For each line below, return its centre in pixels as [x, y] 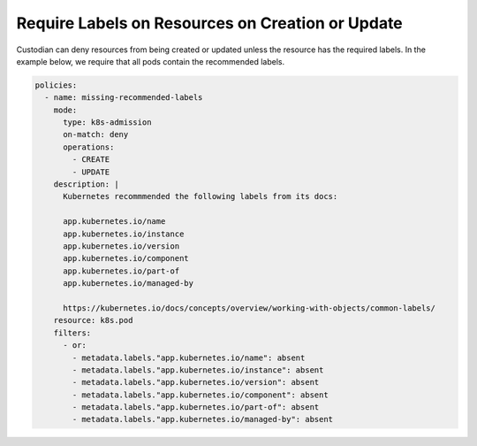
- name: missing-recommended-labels [124, 98]
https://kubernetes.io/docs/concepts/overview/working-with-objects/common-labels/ [250, 308]
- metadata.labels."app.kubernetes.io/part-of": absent [196, 408]
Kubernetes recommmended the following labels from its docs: [201, 196]
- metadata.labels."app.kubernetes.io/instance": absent [198, 370]
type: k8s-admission [107, 123]
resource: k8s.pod [93, 320]
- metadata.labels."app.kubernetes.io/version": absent [196, 382]
